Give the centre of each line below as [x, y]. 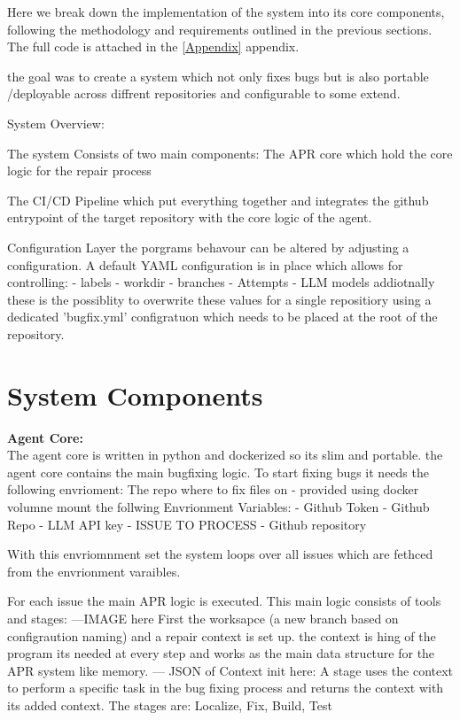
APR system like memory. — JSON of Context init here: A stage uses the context [230, 670]
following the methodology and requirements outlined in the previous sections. [220, 29]
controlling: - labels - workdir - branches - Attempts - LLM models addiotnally [221, 282]
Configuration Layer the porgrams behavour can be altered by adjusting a [208, 247]
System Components [135, 395]
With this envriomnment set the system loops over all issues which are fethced [220, 554]
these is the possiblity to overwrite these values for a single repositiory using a [219, 299]
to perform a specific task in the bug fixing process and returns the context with [226, 688]
